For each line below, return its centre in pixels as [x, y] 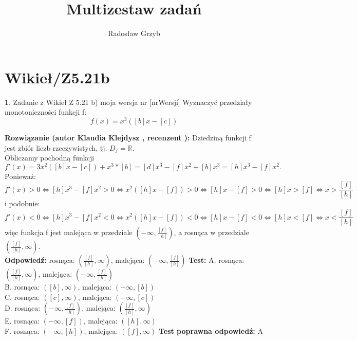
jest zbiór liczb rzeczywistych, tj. [56, 147]
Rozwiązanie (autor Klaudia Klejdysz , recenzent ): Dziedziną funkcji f [128, 137]
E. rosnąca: [22, 321]
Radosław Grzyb [134, 33]
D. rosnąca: [23, 308]
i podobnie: [22, 203]
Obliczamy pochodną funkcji [50, 158]
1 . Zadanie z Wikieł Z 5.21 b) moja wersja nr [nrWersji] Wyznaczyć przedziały [128, 102]
